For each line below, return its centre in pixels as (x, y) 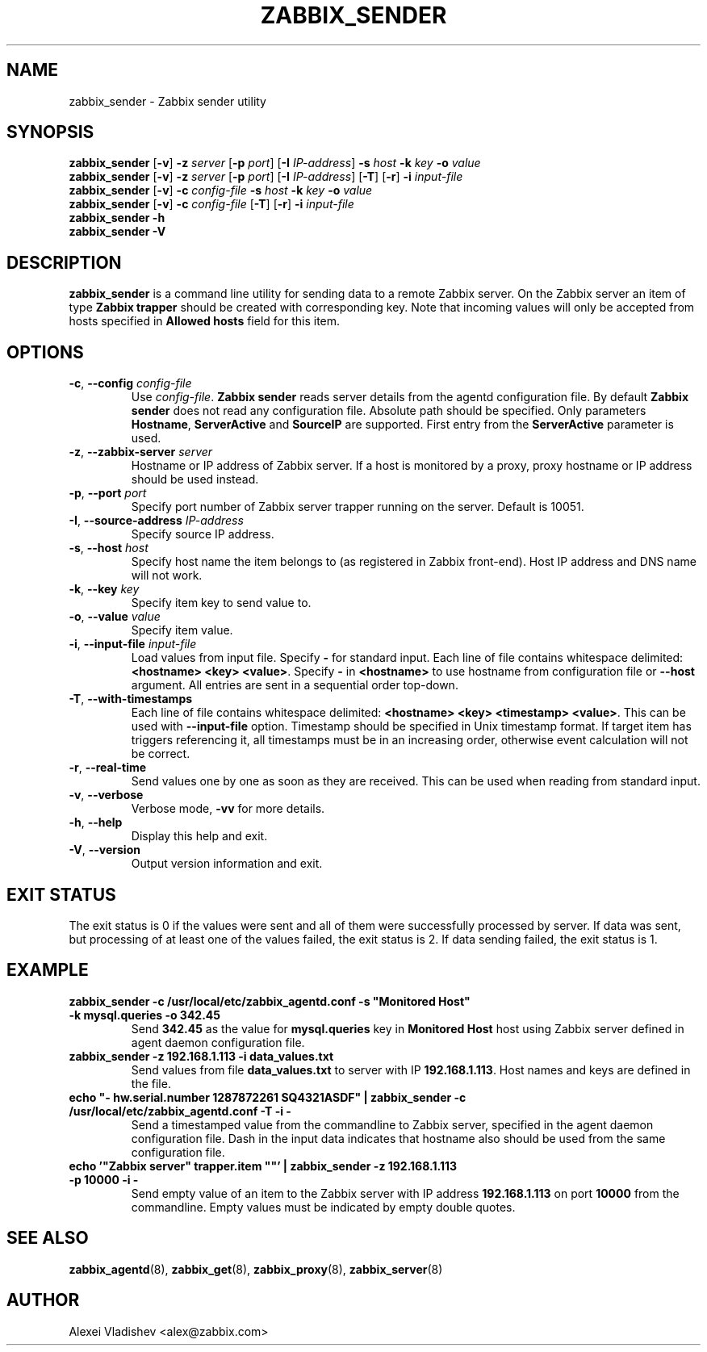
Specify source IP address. (203, 534)
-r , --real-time (108, 768)
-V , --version (105, 850)
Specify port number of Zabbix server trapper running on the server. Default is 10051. (358, 507)
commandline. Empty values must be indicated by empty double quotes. (323, 1207)
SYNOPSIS (50, 132)
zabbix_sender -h (117, 218)
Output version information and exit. (227, 864)
